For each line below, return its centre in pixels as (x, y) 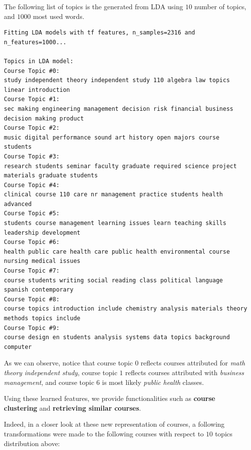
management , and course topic (49, 382)
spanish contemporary (39, 290)
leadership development (42, 233)
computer (18, 347)
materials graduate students (51, 176)
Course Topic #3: (32, 156)
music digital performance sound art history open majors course (112, 137)
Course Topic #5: (32, 214)
